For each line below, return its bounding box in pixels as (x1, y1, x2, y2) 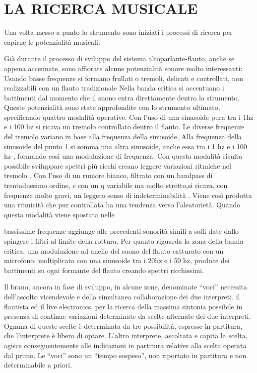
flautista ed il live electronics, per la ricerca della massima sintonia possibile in (4, 301, 243, 311)
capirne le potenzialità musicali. (4, 36, 100, 47)
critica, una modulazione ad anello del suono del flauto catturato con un (4, 245, 224, 256)
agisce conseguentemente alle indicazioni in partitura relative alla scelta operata (4, 340, 247, 350)
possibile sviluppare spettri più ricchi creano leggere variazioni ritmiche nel (4, 160, 231, 171)
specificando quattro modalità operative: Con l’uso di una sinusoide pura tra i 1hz (4, 111, 254, 122)
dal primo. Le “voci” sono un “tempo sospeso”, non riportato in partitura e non (4, 350, 247, 360)
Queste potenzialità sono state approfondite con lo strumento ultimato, (4, 102, 220, 112)
